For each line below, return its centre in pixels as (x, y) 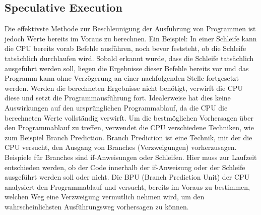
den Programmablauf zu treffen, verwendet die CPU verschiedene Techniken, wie (129, 127)
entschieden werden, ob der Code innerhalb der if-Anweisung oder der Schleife (125, 167)
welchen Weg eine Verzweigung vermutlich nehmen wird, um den (105, 197)
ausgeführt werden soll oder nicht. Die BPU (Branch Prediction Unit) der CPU (127, 177)
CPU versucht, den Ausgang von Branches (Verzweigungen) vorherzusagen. (121, 147)
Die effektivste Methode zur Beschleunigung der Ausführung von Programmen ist (130, 29)
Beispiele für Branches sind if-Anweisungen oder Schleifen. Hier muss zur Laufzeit (131, 157)
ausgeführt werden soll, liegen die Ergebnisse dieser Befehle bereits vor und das (127, 68)
